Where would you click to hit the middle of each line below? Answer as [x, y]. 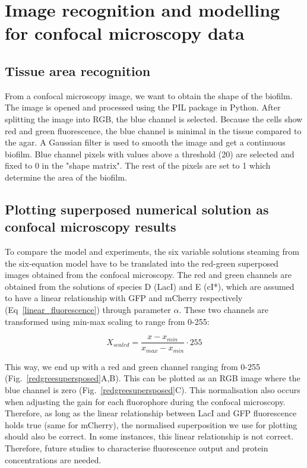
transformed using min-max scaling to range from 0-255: [107, 321]
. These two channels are [224, 310]
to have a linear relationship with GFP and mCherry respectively [124, 298]
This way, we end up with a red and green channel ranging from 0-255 [132, 366]
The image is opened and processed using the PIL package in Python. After [143, 107]
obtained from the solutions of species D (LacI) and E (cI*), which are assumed [150, 286]
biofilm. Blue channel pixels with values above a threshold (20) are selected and [150, 154]
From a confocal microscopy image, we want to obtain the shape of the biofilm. [149, 95]
